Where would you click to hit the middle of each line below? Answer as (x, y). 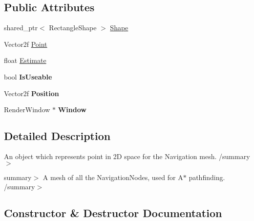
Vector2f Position (32, 93)
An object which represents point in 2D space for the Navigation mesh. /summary (127, 156)
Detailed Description (57, 136)
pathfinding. (207, 177)
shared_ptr (21, 28)
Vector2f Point (26, 44)
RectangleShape (73, 28)
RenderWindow (27, 110)
